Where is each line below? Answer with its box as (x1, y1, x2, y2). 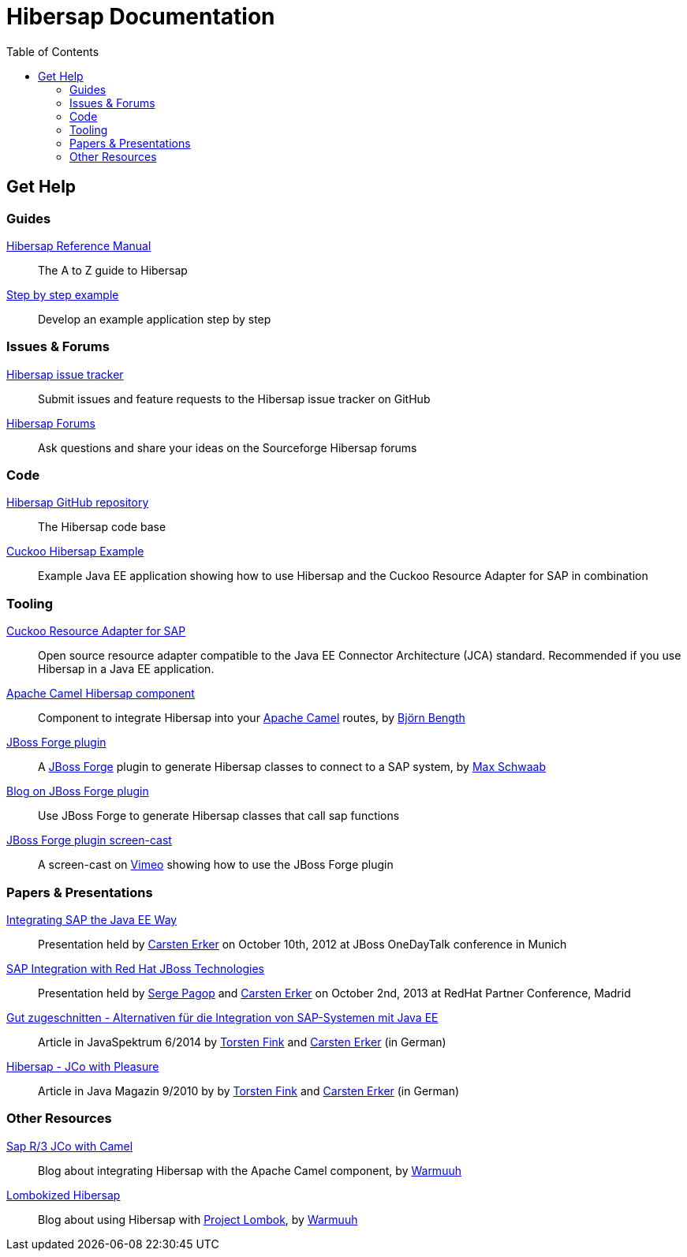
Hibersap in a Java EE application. (38, 662, 215, 676)
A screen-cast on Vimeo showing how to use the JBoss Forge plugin (38, 858, 394, 872)
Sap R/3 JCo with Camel (6, 1139, 133, 1153)
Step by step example (6, 287, 119, 301)
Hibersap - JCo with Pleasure (6, 1059, 159, 1073)
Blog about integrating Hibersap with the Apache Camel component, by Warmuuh (38, 1163, 461, 1177)
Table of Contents (6, 44, 99, 58)
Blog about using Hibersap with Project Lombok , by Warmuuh (38, 1212, 358, 1226)
